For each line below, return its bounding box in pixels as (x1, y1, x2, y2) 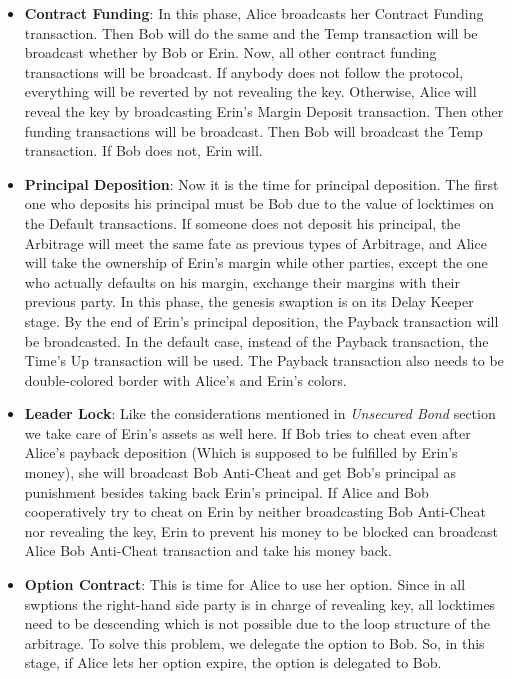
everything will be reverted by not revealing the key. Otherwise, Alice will (24, 81, 477, 102)
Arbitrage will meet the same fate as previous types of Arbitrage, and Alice (24, 232, 487, 253)
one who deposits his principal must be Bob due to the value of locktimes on (24, 193, 495, 214)
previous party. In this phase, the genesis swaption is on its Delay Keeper (24, 291, 474, 312)
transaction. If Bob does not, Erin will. (24, 140, 263, 161)
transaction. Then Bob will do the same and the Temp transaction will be (24, 22, 478, 43)
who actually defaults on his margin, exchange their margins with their (24, 271, 460, 292)
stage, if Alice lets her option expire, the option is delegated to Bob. (24, 652, 442, 673)
